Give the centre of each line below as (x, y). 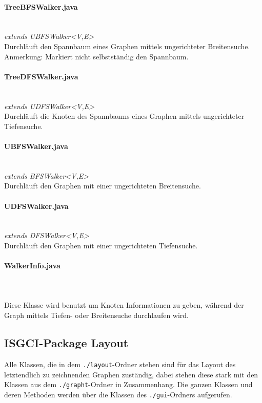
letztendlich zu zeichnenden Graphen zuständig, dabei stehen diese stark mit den (131, 374)
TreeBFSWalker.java (41, 6)
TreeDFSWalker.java (41, 76)
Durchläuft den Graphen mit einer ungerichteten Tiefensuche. (101, 245)
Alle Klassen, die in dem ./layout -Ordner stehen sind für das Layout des (120, 364)
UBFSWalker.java (36, 146)
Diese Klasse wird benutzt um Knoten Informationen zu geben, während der (124, 305)
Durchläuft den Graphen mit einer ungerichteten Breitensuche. (103, 186)
